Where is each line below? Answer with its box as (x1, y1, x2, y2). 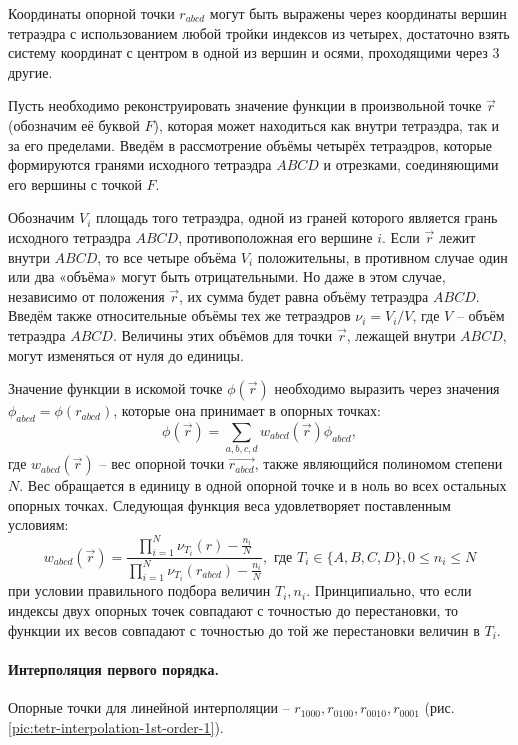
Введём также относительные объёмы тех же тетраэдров (8, 305, 351, 326)
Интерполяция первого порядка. (8, 658, 219, 679)
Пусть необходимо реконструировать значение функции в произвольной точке (8, 95, 482, 116)
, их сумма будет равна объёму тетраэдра (179, 285, 429, 306)
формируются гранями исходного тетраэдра (8, 154, 272, 175)
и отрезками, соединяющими (323, 154, 499, 175)
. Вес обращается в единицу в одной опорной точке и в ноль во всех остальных (19, 475, 507, 496)
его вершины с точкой (8, 173, 142, 194)
